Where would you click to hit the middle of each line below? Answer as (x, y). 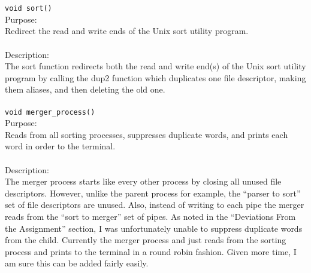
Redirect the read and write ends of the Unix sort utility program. (127, 31)
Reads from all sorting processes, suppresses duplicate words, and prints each (147, 134)
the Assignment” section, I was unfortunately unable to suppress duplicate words (154, 228)
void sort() (28, 9)
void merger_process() (50, 112)
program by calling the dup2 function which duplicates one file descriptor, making (155, 77)
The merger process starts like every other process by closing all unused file (143, 181)
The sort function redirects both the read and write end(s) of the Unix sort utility (155, 66)
